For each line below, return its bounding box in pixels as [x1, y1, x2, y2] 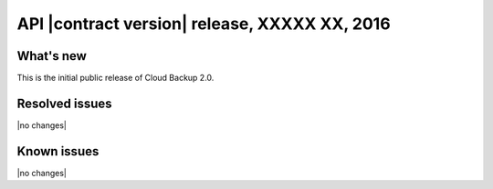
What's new [16, 48, 87, 64]
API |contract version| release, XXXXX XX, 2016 [16, 14, 392, 34]
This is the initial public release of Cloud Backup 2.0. [16, 73, 215, 84]
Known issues [16, 144, 100, 159]
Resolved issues [16, 95, 113, 111]
